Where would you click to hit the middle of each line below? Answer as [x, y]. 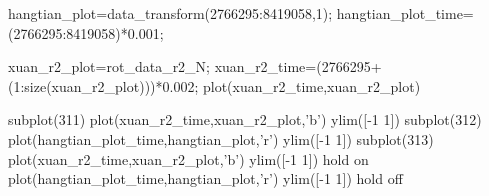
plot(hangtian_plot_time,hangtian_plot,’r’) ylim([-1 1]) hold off [205, 178]
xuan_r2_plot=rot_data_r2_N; [109, 66]
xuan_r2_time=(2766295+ [298, 66]
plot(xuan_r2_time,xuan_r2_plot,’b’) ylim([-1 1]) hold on [188, 158]
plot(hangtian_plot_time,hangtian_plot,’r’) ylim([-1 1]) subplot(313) [221, 138]
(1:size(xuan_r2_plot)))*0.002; [103, 85]
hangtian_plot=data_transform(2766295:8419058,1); [170, 13]
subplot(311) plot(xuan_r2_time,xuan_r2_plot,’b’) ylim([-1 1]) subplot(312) [245, 119]
